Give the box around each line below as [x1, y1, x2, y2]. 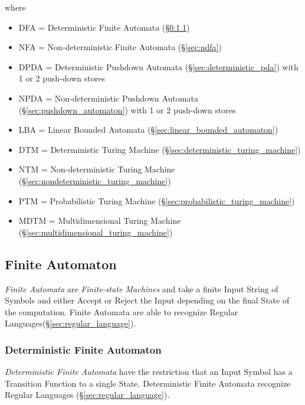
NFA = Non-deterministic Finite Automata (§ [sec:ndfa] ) [18, 41, 222, 53]
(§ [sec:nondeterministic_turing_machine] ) [18, 174, 171, 187]
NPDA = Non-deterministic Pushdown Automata [18, 92, 198, 104]
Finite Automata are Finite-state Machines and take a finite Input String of [5, 282, 278, 295]
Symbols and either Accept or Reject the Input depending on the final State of [5, 294, 290, 306]
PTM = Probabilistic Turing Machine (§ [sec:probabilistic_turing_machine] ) [18, 194, 295, 207]
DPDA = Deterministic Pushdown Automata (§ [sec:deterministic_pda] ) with [18, 60, 299, 73]
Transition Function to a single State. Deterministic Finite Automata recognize [5, 377, 291, 389]
